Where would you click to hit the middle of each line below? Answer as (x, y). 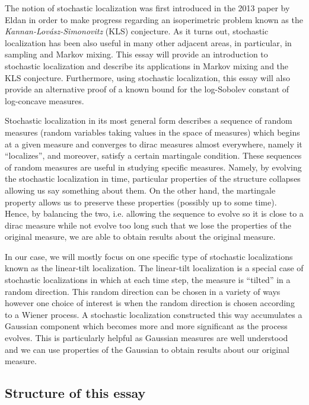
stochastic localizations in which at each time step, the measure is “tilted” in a (148, 280)
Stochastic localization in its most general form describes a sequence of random (149, 120)
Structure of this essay (75, 393)
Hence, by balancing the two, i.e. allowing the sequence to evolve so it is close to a (154, 213)
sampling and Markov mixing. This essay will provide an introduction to (136, 54)
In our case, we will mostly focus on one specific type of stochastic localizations (149, 256)
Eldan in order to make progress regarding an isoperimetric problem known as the (154, 19)
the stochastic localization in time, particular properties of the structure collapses (153, 179)
